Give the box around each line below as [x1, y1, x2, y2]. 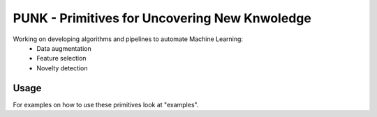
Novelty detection [36, 63, 88, 72]
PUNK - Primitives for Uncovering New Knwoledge [13, 10, 312, 26]
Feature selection [36, 54, 87, 63]
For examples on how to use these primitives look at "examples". [13, 100, 199, 109]
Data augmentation [36, 44, 91, 52]
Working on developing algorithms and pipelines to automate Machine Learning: [13, 35, 244, 43]
